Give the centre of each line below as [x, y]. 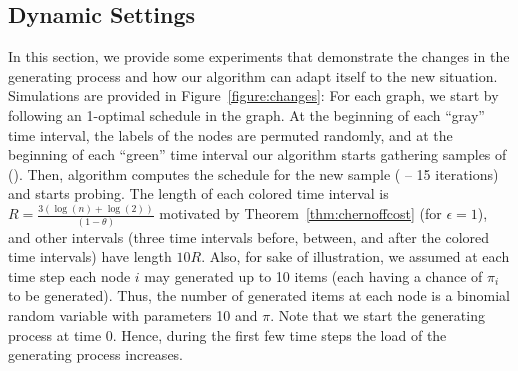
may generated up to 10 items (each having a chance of [313, 275]
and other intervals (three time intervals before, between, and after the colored [249, 236]
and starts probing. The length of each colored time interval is [198, 193]
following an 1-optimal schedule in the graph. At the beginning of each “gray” [246, 114]
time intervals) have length [90, 256]
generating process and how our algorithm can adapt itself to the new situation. [253, 75]
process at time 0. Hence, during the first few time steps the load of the [227, 334]
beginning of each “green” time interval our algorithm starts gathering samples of [257, 154]
